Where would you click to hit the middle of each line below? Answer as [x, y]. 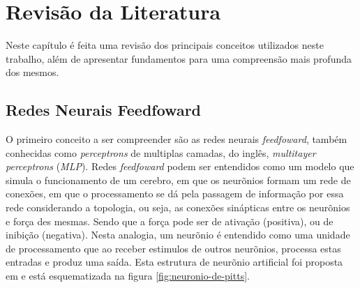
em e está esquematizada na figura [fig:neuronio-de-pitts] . [128, 276]
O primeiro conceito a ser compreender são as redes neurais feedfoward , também [177, 139]
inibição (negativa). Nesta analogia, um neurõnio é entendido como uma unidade [178, 235]
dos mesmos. [32, 72]
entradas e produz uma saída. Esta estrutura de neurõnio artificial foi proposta [174, 262]
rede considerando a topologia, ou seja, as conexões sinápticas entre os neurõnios [178, 207]
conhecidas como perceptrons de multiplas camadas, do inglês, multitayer [161, 152]
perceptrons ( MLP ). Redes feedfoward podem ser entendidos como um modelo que [180, 166]
